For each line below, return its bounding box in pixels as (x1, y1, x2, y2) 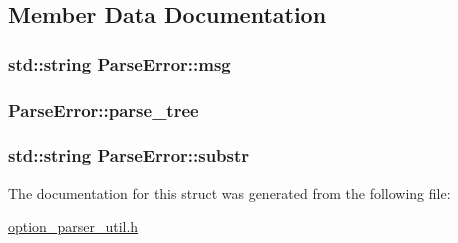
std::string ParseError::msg (8, 51, 231, 76)
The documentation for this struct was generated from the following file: (8, 182, 451, 203)
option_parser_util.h (8, 216, 139, 237)
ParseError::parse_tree (8, 97, 199, 122)
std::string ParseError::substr (8, 143, 250, 168)
